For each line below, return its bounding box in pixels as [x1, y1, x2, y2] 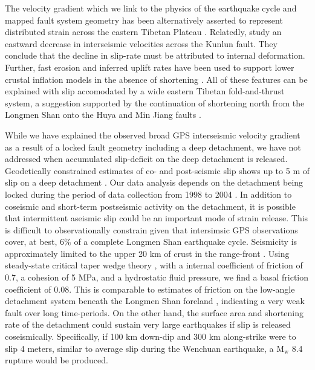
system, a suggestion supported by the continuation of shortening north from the [5, 96, 305, 109]
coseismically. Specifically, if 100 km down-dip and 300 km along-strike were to [5, 330, 296, 343]
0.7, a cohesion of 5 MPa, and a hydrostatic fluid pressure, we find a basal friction [5, 271, 309, 284]
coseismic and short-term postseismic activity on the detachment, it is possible [5, 200, 296, 212]
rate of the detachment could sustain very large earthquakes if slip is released [5, 318, 291, 331]
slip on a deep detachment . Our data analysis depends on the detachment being [5, 176, 304, 189]
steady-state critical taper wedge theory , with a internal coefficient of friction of [5, 259, 303, 271]
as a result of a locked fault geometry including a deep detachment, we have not [5, 140, 301, 153]
